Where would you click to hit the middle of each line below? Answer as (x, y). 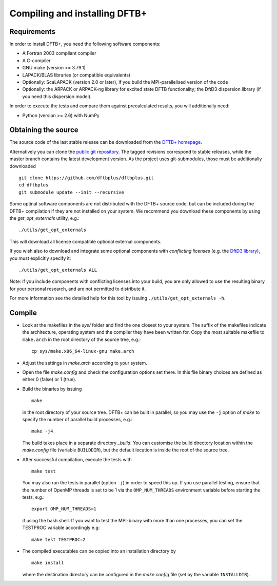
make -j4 (42, 431)
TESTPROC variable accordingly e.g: (61, 528)
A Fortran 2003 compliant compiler (60, 53)
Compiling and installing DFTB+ (78, 13)
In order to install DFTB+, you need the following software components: (85, 44)
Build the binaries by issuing (52, 389)
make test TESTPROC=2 (58, 540)
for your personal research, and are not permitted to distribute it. (78, 289)
